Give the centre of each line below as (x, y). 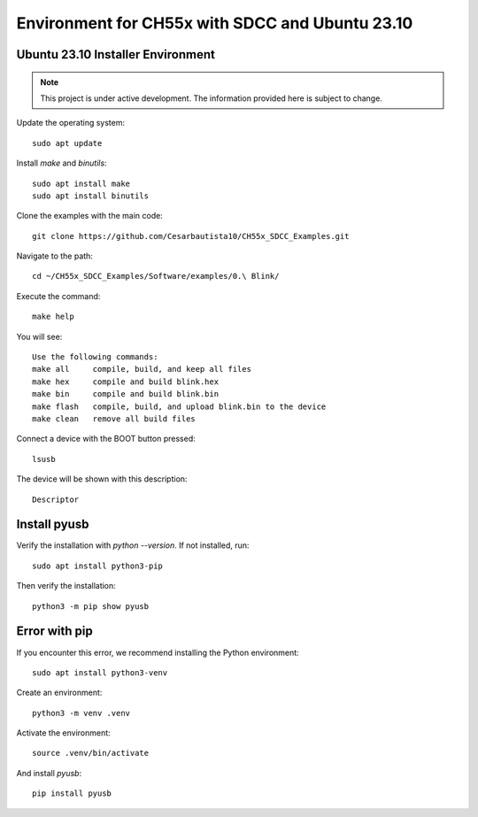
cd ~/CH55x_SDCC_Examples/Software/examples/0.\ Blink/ (156, 276)
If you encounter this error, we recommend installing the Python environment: (158, 652)
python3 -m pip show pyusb (91, 606)
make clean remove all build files (114, 419)
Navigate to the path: (54, 256)
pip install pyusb (72, 794)
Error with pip (54, 632)
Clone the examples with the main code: (89, 216)
